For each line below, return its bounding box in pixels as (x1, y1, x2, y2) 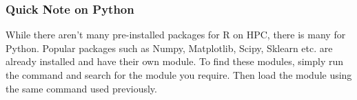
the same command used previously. (6, 81, 157, 95)
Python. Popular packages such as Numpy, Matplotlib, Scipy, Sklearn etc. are (6, 40, 333, 55)
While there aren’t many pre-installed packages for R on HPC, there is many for (6, 27, 346, 42)
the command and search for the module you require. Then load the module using (6, 68, 352, 82)
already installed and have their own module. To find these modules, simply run (6, 54, 344, 68)
